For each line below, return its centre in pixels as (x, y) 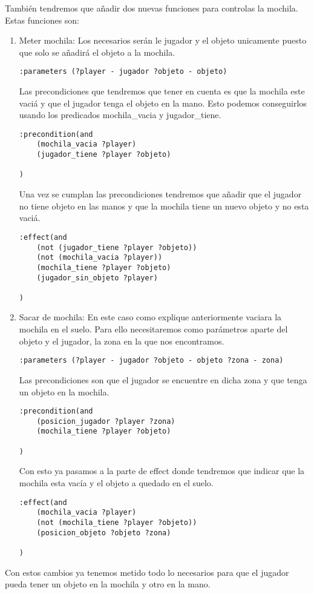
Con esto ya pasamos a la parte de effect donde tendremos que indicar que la (162, 471)
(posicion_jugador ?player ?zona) (106, 421)
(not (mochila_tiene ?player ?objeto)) (117, 522)
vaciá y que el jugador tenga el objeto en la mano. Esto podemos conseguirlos (163, 103)
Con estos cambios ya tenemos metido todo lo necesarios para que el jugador (147, 572)
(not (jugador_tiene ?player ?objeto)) (117, 247)
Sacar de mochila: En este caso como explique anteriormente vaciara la (150, 317)
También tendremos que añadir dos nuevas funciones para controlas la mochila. (152, 8)
